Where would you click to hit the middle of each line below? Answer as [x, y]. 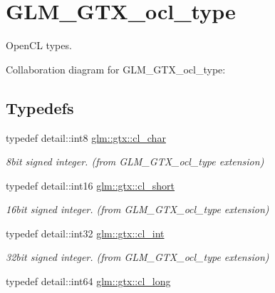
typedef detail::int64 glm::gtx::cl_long [88, 281]
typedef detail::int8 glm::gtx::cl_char [86, 137]
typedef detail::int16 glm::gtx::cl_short [90, 185]
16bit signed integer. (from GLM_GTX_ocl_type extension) [137, 209]
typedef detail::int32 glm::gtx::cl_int [85, 233]
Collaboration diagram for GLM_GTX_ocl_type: [116, 69]
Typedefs [40, 107]
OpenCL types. [39, 45]
